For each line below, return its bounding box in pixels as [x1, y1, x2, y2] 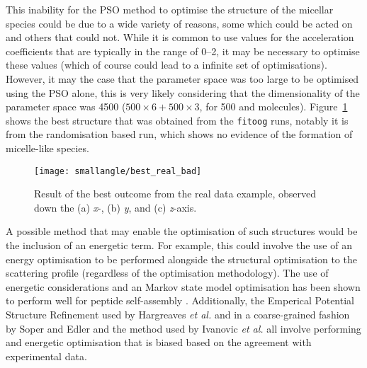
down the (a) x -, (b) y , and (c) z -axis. [34, 200, 197, 214]
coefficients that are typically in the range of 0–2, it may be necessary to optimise [6, 43, 360, 58]
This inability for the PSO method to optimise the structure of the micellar [6, 2, 334, 16]
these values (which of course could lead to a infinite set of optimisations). [6, 57, 327, 72]
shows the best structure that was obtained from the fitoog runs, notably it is [6, 113, 349, 127]
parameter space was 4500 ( [6, 99, 126, 114]
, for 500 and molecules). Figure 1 [199, 99, 348, 114]
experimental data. [6, 348, 87, 363]
